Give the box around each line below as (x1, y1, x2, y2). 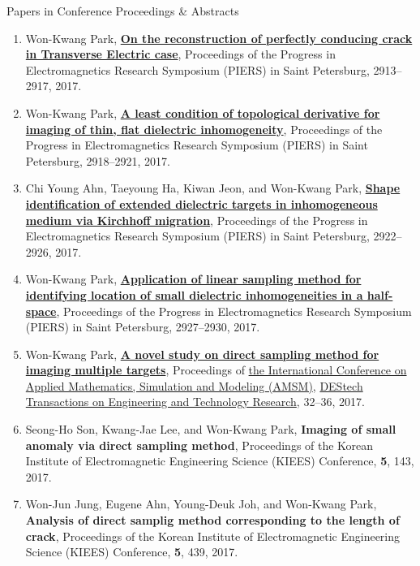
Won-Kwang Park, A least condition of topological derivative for (25, 104, 380, 121)
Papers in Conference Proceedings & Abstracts (6, 2, 239, 19)
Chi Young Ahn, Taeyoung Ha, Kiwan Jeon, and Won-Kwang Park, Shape (25, 179, 401, 197)
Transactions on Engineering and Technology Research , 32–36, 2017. (25, 393, 365, 410)
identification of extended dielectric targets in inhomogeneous (25, 195, 378, 212)
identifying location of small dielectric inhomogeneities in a (25, 286, 363, 303)
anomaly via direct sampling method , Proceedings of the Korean (25, 436, 374, 453)
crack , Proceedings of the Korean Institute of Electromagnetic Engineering (25, 527, 401, 544)
